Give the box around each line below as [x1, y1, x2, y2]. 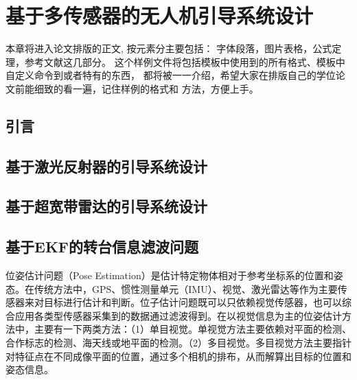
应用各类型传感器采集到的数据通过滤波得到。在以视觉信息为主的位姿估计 [14, 308, 342, 322]
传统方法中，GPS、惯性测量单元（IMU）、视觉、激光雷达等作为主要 [34, 281, 338, 296]
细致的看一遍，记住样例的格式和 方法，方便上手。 [34, 81, 259, 95]
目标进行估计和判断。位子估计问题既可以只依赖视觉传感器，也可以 [43, 295, 342, 309]
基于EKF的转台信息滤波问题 [5, 236, 198, 257]
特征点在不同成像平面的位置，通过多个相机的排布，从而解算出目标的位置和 [14, 348, 352, 363]
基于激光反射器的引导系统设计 [5, 155, 207, 176]
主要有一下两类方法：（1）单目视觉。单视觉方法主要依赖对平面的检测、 [34, 322, 352, 336]
